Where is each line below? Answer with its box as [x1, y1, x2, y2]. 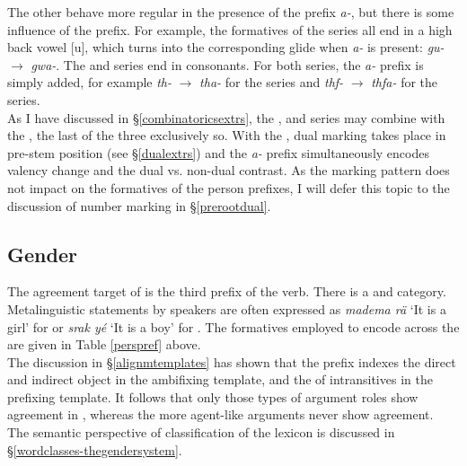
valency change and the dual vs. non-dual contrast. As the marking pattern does [7, 161, 450, 180]
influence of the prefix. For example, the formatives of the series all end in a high [7, 20, 453, 39]
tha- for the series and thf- [199, 73, 344, 92]
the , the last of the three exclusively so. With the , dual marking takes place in [7, 126, 446, 145]
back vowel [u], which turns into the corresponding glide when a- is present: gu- [7, 38, 445, 57]
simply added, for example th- [7, 73, 172, 92]
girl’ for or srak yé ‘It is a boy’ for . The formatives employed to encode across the [7, 317, 460, 336]
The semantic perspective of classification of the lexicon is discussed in [7, 423, 395, 442]
